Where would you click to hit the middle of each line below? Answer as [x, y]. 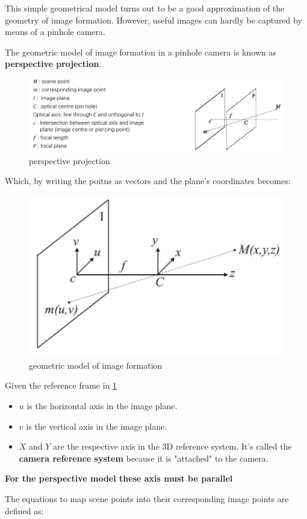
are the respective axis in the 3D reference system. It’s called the [172, 446]
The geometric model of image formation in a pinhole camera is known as [141, 52]
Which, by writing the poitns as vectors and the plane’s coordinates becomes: [148, 181]
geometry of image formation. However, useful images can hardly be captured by [153, 20]
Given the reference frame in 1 [61, 385]
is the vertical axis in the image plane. [97, 426]
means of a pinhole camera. [55, 32]
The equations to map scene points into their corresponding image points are [147, 498]
